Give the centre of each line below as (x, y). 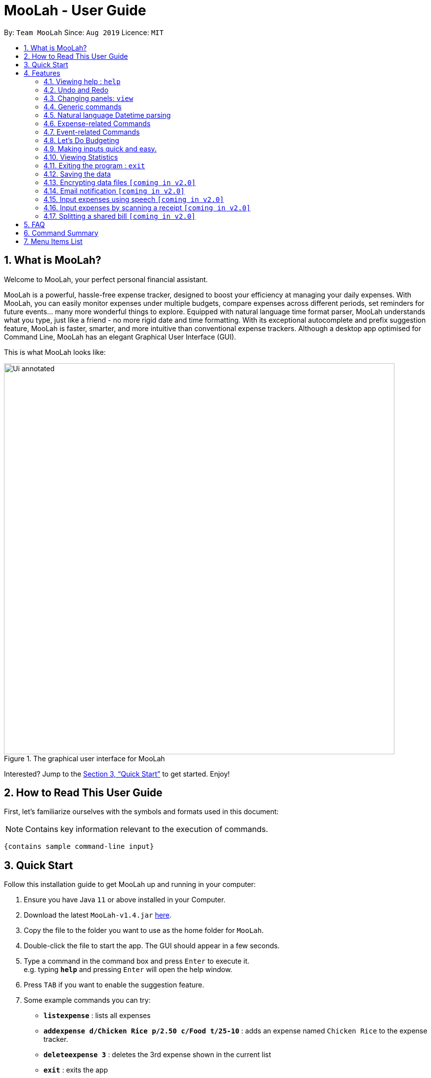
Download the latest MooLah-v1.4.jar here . (98, 915)
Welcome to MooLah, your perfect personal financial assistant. (106, 279)
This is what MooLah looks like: (55, 352)
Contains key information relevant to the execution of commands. (147, 829)
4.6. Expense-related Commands (97, 123)
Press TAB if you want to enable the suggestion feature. (114, 985)
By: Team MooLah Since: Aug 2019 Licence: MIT (84, 32)
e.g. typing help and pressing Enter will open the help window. (128, 970)
